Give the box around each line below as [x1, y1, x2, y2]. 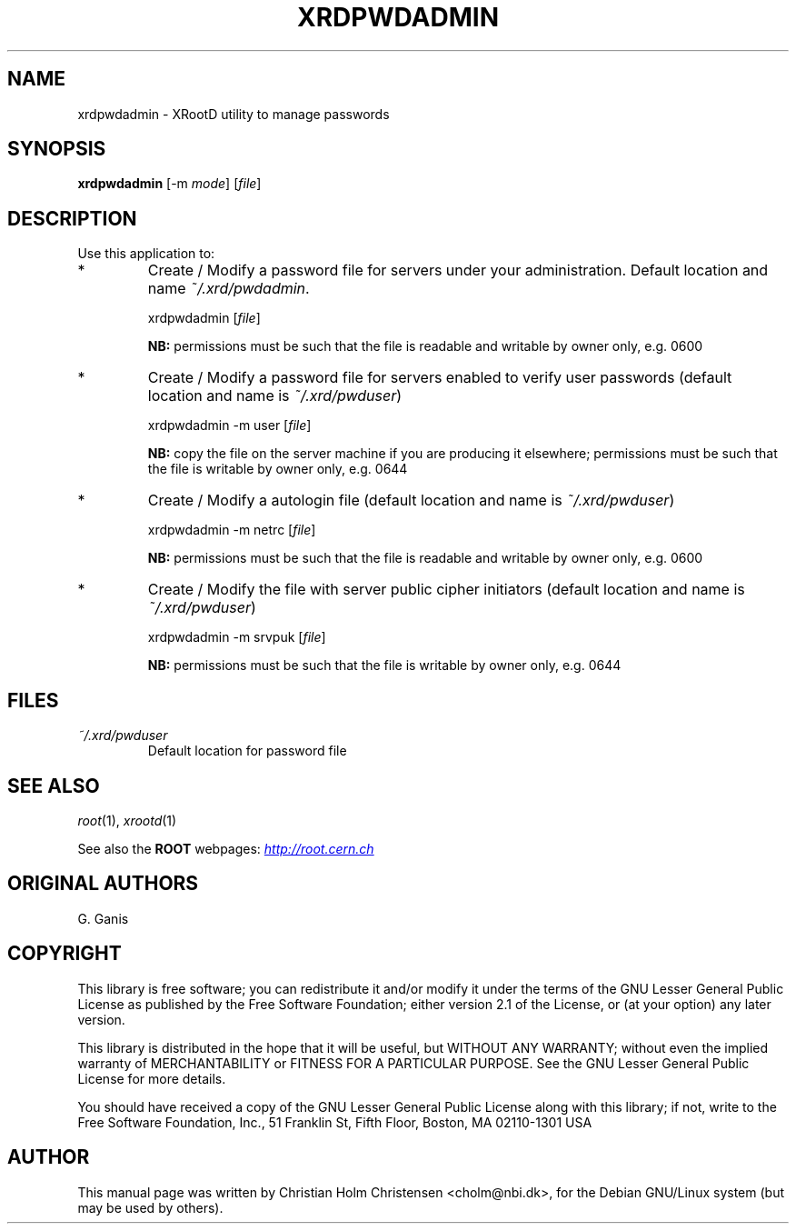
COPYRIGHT [7, 942, 122, 966]
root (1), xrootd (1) [77, 812, 177, 828]
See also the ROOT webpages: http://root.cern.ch [77, 840, 374, 856]
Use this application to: [77, 245, 215, 262]
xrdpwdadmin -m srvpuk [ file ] [147, 629, 326, 646]
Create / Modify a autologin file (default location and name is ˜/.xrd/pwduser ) [147, 491, 675, 510]
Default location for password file [147, 743, 347, 759]
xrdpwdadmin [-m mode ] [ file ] [77, 175, 262, 192]
